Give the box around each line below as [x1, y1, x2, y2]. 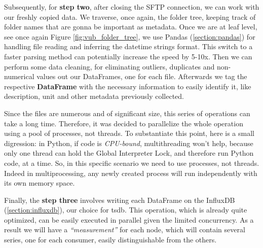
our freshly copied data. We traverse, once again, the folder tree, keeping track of [4, 11, 256, 22]
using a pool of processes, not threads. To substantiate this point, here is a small [4, 128, 254, 138]
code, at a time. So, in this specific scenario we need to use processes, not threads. [4, 157, 259, 168]
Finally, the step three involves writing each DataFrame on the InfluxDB [4, 194, 235, 205]
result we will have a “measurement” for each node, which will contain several [4, 224, 245, 235]
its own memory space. [4, 178, 75, 188]
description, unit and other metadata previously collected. [4, 91, 184, 101]
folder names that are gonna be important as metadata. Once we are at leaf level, [4, 21, 257, 32]
